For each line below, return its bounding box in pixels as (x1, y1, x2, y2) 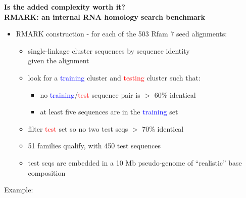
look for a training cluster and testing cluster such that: (28, 72, 201, 83)
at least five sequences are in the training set (40, 106, 178, 117)
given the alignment (28, 55, 89, 66)
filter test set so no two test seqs (28, 123, 128, 134)
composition (28, 167, 66, 178)
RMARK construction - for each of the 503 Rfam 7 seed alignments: (16, 28, 227, 39)
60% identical (154, 89, 196, 100)
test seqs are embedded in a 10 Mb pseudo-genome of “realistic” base (28, 157, 242, 168)
